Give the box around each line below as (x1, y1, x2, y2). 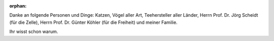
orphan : (9, 3, 27, 9)
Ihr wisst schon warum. (9, 28, 58, 35)
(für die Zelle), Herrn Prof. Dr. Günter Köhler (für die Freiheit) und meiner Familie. (9, 19, 178, 25)
